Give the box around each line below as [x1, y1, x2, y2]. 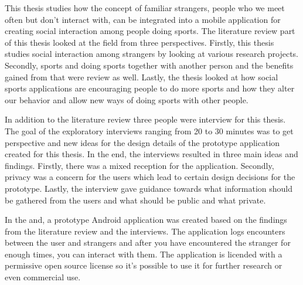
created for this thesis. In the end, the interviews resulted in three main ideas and [5, 148, 298, 160]
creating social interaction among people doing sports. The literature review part [5, 25, 295, 37]
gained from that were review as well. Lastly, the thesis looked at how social [5, 70, 278, 83]
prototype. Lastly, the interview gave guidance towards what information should [5, 182, 293, 194]
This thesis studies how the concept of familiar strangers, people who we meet [5, 2, 285, 13]
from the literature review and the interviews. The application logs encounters [5, 225, 285, 237]
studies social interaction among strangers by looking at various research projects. [5, 48, 298, 60]
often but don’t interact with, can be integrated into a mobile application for [5, 13, 281, 25]
